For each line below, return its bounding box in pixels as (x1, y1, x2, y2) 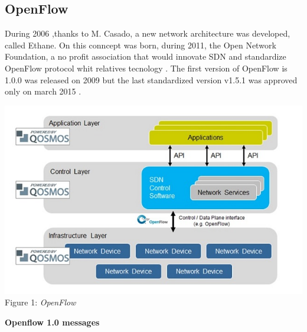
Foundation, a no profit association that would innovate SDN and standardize (5, 50, 286, 63)
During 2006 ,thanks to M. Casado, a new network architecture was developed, (5, 27, 290, 40)
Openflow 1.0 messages (5, 315, 100, 328)
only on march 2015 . (5, 85, 81, 97)
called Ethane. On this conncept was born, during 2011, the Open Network (5, 38, 276, 51)
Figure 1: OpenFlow (5, 296, 76, 308)
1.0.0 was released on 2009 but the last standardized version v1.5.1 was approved (5, 73, 298, 86)
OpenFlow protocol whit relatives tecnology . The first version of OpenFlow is (5, 61, 288, 74)
